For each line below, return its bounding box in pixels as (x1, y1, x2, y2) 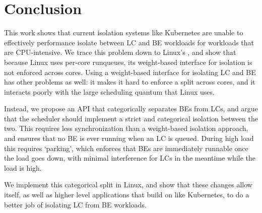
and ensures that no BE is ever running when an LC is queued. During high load (4, 133, 254, 144)
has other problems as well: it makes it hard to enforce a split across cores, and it (4, 77, 255, 87)
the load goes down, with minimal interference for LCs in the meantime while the (4, 153, 255, 163)
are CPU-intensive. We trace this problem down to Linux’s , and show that (4, 47, 236, 57)
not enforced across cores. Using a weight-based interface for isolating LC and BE (4, 66, 256, 77)
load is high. (4, 162, 42, 173)
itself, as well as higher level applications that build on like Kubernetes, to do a (4, 189, 249, 200)
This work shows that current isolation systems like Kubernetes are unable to (4, 27, 243, 38)
